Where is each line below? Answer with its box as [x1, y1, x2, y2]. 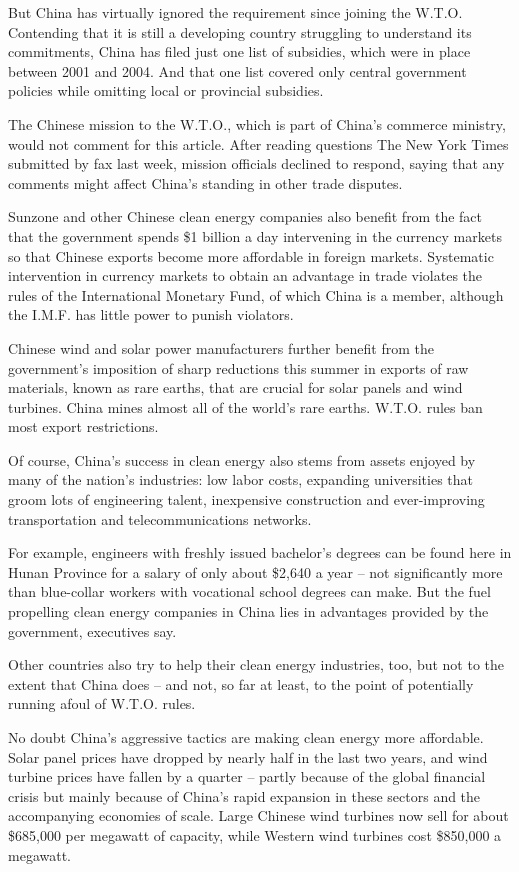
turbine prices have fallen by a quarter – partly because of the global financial [8, 766, 486, 787]
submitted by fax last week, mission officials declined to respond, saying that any [8, 153, 505, 174]
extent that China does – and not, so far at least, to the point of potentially [8, 673, 474, 694]
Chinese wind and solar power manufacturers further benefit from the [8, 337, 434, 358]
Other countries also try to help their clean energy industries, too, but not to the [8, 654, 505, 675]
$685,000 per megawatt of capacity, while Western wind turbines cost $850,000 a [8, 824, 502, 845]
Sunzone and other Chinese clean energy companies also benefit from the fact [8, 206, 482, 227]
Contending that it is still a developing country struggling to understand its [8, 21, 472, 42]
